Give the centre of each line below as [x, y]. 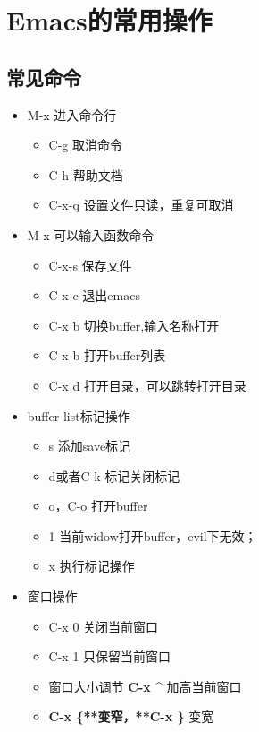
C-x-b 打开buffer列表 [107, 355]
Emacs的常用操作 [109, 20]
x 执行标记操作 [92, 566]
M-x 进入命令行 [72, 114]
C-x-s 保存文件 [90, 265]
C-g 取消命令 [86, 145]
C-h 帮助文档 [86, 174]
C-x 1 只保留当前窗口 [110, 656]
